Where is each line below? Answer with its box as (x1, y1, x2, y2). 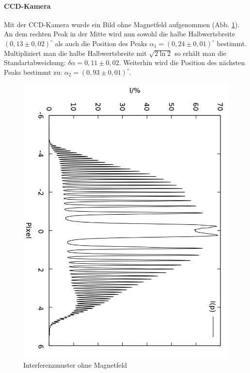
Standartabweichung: (4, 57, 66, 68)
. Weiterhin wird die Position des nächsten (119, 57, 245, 68)
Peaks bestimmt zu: (4, 67, 62, 77)
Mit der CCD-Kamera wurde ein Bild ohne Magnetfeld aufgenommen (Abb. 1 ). (4, 19, 240, 29)
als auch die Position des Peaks (55, 38, 148, 48)
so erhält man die (174, 48, 226, 58)
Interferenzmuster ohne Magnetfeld (23, 360, 127, 370)
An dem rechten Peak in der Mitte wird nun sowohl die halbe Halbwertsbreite (4, 29, 235, 39)
